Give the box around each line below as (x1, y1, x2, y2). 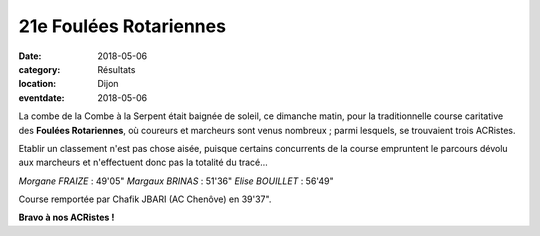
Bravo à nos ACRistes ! (18, 211, 115, 224)
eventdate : (18, 91, 65, 104)
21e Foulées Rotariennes (18, 15, 227, 37)
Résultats (97, 63, 136, 75)
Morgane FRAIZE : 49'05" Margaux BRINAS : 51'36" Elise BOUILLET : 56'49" (18, 175, 334, 187)
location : (18, 78, 57, 90)
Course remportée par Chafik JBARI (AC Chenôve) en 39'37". (18, 193, 272, 205)
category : (18, 63, 61, 75)
